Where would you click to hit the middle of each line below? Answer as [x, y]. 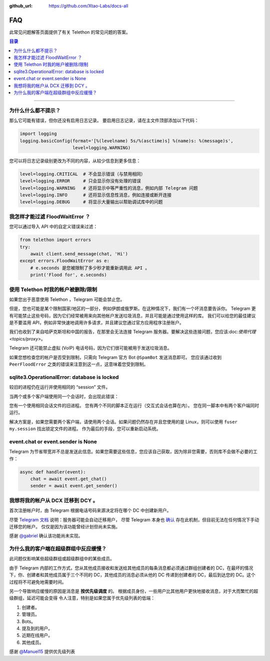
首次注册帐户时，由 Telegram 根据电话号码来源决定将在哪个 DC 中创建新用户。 [90, 510]
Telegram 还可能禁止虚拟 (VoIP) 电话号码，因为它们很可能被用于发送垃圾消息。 [90, 348]
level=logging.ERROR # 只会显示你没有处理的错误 [80, 181]
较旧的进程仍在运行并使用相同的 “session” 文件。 [60, 387]
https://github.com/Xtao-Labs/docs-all [88, 6]
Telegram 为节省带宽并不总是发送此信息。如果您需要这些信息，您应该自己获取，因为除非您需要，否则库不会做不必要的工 [133, 452]
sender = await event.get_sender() [74, 486]
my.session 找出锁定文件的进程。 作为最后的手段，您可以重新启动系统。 [85, 429]
